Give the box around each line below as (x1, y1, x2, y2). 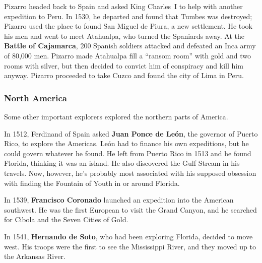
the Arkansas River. (4, 251, 65, 261)
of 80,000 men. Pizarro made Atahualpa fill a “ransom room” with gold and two (4, 50, 251, 60)
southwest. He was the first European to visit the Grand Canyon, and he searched (4, 204, 257, 215)
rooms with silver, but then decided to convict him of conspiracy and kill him (4, 60, 243, 71)
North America (4, 91, 67, 104)
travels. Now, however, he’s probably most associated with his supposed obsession (4, 167, 256, 178)
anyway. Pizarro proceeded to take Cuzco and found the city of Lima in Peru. (4, 70, 244, 81)
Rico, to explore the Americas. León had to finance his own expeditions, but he (4, 138, 249, 149)
